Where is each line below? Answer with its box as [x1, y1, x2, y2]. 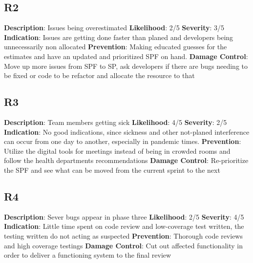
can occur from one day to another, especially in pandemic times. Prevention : [4, 136, 241, 146]
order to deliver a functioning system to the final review [4, 250, 171, 260]
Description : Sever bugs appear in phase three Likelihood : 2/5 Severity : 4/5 [4, 211, 244, 222]
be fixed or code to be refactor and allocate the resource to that [4, 70, 195, 81]
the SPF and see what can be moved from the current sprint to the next [4, 164, 220, 175]
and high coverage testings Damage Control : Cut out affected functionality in [4, 240, 243, 250]
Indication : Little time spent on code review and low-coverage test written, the [4, 221, 244, 231]
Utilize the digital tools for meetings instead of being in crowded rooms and [4, 145, 231, 156]
